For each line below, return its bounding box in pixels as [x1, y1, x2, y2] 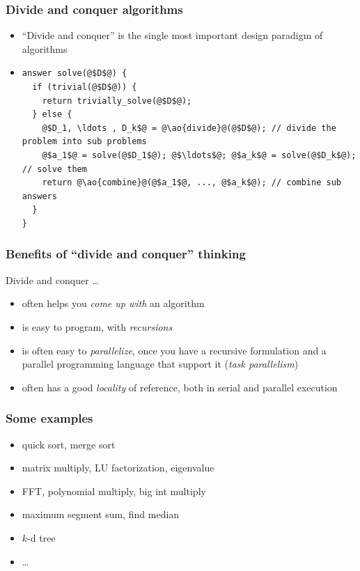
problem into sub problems [22, 136, 147, 147]
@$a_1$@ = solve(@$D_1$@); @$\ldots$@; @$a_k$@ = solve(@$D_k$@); [42, 150, 357, 160]
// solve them [22, 164, 87, 174]
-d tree [27, 530, 56, 545]
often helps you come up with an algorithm [22, 296, 205, 311]
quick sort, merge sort [22, 437, 116, 451]
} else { [32, 109, 72, 120]
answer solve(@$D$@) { [22, 68, 127, 79]
